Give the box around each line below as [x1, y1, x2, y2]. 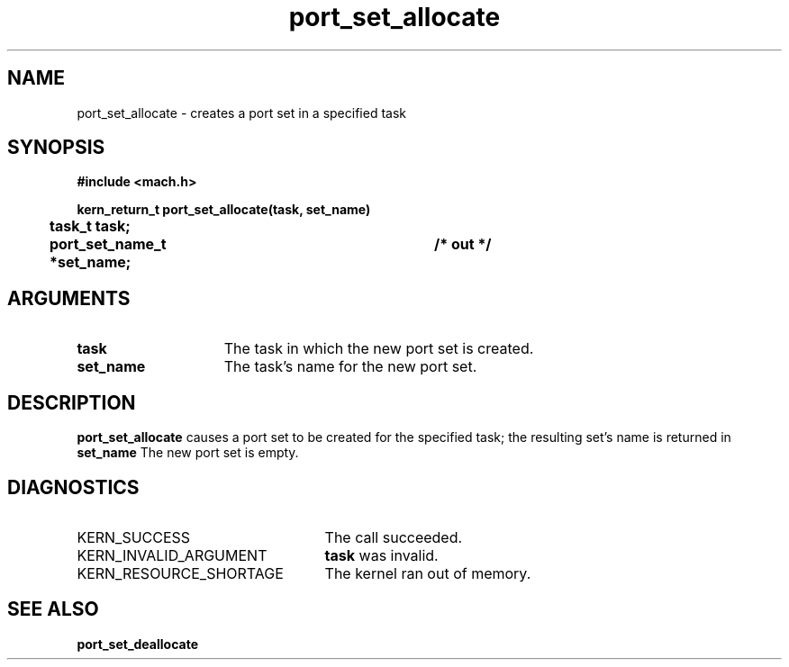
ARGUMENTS [7, 286, 131, 310]
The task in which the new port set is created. [223, 339, 534, 358]
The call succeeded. [324, 527, 463, 546]
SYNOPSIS [7, 136, 105, 159]
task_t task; [49, 217, 131, 236]
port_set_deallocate [77, 635, 198, 652]
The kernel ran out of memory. [324, 563, 531, 582]
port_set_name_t [49, 235, 167, 254]
